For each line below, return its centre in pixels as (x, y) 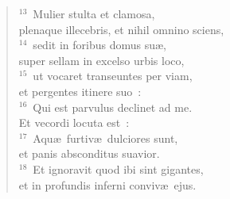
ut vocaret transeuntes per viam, (113, 76)
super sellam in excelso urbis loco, (101, 60)
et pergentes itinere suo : (80, 91)
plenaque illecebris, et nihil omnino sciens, (121, 29)
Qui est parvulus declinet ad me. (113, 107)
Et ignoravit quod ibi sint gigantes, (118, 168)
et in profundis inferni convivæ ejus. (107, 184)
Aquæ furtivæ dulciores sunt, (105, 138)
